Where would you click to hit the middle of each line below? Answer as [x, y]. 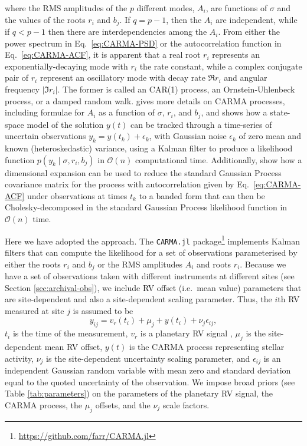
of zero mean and [270, 136]
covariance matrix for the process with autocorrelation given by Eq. [127, 184]
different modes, [166, 8]
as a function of [127, 112]
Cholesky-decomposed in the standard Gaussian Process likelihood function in [146, 207]
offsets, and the [123, 404]
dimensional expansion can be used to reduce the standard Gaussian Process [143, 172]
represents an [236, 54]
